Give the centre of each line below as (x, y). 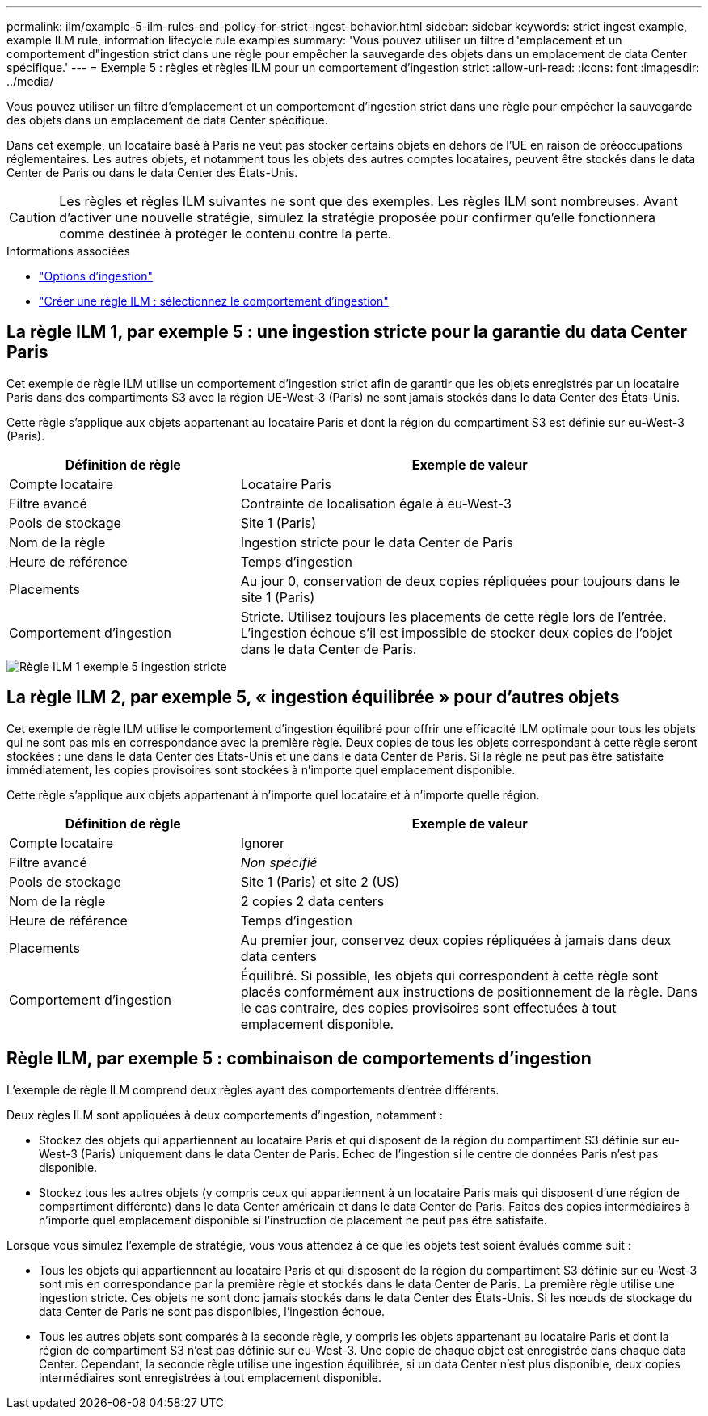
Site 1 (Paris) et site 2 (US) (320, 881)
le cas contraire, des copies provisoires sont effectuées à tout (428, 1007)
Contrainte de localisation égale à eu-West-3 (376, 503)
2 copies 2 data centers (312, 901)
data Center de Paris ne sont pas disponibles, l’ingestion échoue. (212, 1311)
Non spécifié (279, 862)
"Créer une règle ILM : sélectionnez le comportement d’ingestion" (214, 301)
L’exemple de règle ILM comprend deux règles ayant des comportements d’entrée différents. (253, 1089)
